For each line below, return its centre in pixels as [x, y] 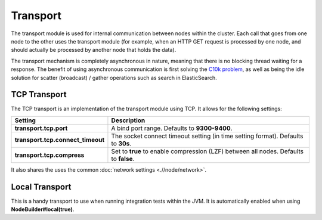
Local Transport [41, 187]
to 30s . [121, 143]
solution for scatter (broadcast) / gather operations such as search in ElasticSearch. [114, 78]
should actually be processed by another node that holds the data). [94, 50]
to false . [123, 159]
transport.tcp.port [41, 128]
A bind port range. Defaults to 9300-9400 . [172, 128]
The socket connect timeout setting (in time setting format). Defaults [207, 136]
